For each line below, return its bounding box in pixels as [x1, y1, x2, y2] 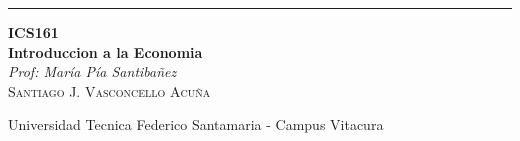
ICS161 [8, 22, 59, 42]
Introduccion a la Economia [8, 41, 203, 62]
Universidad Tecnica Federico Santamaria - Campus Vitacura [8, 114, 384, 135]
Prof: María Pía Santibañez [8, 61, 177, 82]
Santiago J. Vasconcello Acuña [8, 80, 211, 101]
